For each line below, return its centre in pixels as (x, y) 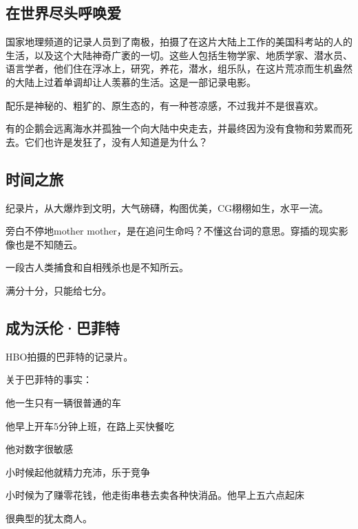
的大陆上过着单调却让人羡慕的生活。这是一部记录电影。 (131, 82)
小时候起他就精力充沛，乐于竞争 (78, 472)
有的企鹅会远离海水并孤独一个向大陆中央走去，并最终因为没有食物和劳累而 (174, 128)
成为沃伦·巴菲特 (63, 327)
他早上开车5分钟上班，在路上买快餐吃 (90, 425)
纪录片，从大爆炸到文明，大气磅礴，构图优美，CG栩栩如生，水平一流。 (167, 207)
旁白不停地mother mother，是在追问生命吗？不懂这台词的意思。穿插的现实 (172, 231)
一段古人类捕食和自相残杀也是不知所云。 (97, 267)
